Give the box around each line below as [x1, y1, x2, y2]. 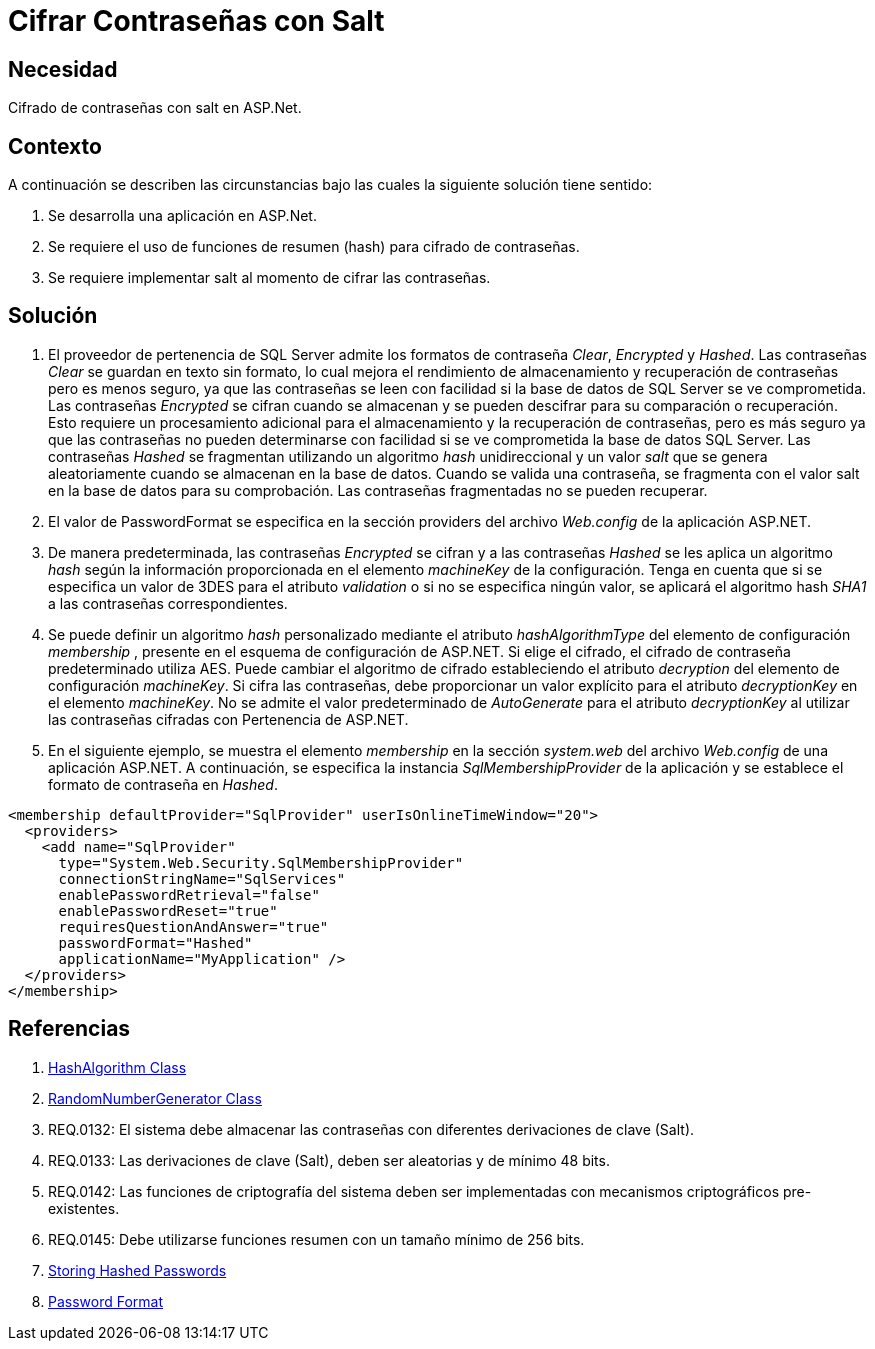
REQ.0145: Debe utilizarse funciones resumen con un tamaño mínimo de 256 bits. [48, 1230, 585, 1248]
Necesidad [8, 56, 118, 82]
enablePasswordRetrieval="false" [58, 886, 320, 903]
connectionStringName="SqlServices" [58, 870, 346, 887]
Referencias [8, 1016, 131, 1042]
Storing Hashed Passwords [48, 1261, 227, 1279]
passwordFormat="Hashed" [58, 934, 253, 951]
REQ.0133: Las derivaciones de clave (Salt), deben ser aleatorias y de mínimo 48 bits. [48, 1151, 610, 1169]
